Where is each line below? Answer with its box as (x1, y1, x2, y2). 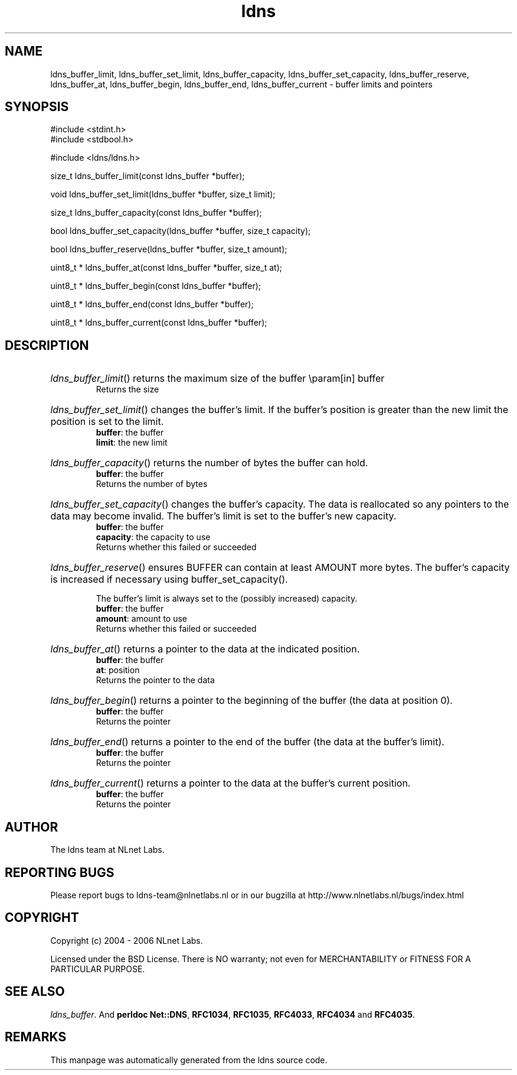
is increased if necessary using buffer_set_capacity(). (50, 573, 288, 586)
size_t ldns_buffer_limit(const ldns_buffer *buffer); (50, 171, 245, 181)
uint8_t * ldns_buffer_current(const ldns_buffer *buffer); (50, 317, 267, 328)
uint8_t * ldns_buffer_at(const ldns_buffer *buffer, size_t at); (50, 262, 282, 273)
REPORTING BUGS (5, 865, 114, 880)
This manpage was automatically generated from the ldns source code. (50, 1054, 328, 1065)
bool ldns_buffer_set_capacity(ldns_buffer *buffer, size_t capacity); (50, 226, 311, 236)
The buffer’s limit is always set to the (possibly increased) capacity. (96, 593, 358, 604)
